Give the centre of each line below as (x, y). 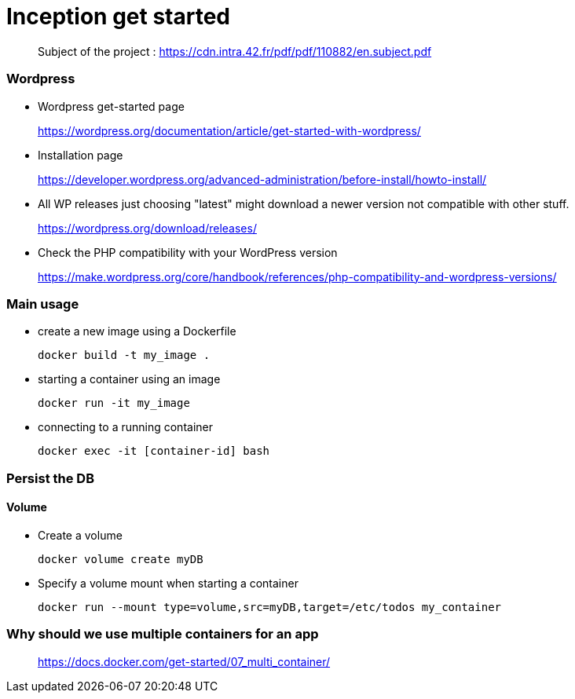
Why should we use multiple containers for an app (163, 634)
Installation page (81, 155)
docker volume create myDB (121, 559)
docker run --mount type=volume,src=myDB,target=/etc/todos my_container (270, 607)
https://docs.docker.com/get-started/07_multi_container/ (184, 661)
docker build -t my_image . (124, 355)
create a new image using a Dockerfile (137, 331)
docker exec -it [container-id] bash (154, 451)
